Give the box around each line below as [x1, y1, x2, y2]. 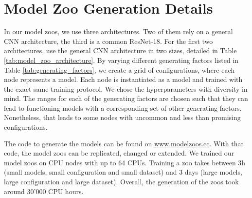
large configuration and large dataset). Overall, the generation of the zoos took [4, 177, 239, 187]
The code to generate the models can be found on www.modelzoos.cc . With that [4, 138, 244, 148]
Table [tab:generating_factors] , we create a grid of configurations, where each [4, 64, 235, 75]
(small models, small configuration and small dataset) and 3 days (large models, [4, 167, 242, 177]
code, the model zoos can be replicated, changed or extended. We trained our [4, 148, 234, 158]
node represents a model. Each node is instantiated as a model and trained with [4, 74, 243, 84]
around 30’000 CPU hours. [4, 186, 84, 196]
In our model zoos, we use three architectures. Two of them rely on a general [4, 26, 233, 37]
